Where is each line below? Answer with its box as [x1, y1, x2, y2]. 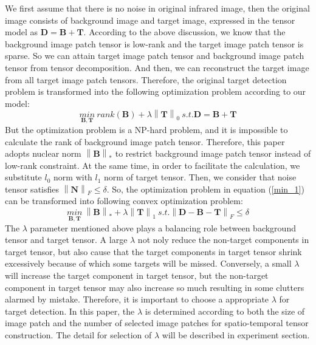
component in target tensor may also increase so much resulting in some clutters [5, 281, 304, 293]
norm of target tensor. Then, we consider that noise [104, 171, 297, 183]
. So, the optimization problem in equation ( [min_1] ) [106, 182, 304, 195]
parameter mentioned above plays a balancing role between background [30, 221, 296, 234]
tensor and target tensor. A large [5, 233, 128, 246]
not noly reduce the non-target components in [137, 233, 309, 246]
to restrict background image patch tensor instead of [115, 147, 311, 160]
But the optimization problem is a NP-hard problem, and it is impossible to [5, 123, 288, 135]
